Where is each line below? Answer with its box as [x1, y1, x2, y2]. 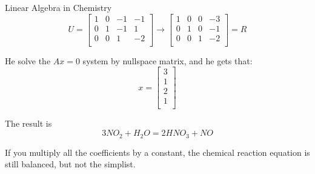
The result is [5, 117, 52, 130]
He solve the [5, 54, 51, 67]
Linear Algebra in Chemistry [5, 1, 112, 13]
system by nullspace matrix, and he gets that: [82, 54, 253, 67]
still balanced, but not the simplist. [5, 158, 136, 170]
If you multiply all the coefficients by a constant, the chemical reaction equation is [5, 146, 310, 158]
